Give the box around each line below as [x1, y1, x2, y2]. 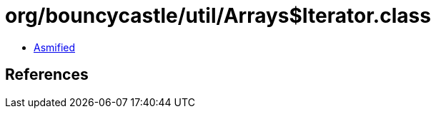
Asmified [34, 41, 76, 53]
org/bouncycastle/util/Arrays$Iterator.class [5, 4, 431, 28]
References [5, 66, 89, 84]
